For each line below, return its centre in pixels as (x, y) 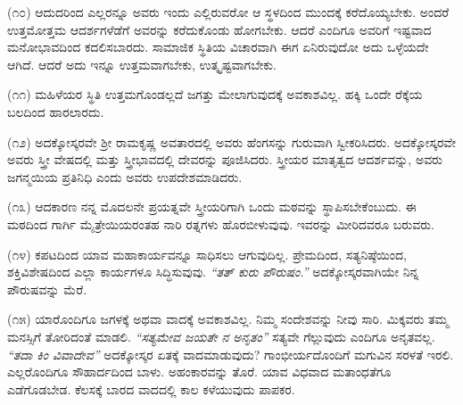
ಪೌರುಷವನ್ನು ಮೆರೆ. (47, 289)
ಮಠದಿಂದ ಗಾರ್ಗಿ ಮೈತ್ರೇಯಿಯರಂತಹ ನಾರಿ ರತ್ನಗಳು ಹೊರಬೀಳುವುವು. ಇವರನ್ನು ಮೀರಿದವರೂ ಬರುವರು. (221, 223)
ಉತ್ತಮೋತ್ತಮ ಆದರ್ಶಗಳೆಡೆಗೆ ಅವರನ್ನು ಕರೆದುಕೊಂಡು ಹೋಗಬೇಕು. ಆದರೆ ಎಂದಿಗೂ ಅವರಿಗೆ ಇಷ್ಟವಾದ (219, 29)
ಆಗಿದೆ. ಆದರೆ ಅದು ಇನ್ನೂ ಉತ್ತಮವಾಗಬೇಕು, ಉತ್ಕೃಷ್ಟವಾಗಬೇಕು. (142, 64)
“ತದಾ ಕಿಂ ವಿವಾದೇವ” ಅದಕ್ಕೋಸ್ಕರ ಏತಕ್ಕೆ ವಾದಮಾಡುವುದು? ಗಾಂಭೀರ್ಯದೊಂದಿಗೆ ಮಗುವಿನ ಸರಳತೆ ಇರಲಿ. (231, 354)
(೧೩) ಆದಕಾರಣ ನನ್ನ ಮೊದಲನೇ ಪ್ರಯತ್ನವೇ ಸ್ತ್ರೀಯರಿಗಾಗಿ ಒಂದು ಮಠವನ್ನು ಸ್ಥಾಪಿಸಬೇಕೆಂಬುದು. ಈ (212, 207)
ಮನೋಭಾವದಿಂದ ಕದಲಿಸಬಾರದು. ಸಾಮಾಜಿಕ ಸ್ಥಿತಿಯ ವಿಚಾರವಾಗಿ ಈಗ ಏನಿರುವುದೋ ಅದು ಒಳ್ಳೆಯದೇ (218, 47)
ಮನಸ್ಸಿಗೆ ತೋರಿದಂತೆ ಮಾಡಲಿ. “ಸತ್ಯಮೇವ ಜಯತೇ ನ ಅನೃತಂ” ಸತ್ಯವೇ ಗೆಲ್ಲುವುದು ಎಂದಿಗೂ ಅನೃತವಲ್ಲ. (221, 336)
